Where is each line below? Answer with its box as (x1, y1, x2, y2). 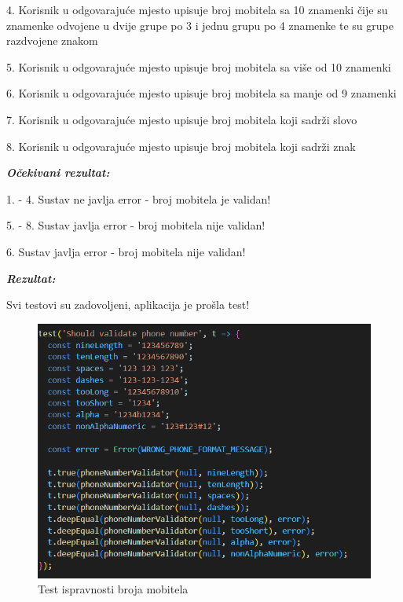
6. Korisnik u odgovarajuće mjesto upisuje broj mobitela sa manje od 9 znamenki (6, 85, 397, 101)
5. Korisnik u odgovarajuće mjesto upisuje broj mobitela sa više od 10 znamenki (6, 58, 391, 75)
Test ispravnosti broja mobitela (38, 581, 189, 597)
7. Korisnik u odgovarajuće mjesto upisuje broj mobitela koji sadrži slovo (6, 111, 357, 127)
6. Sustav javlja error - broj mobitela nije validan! (6, 243, 246, 259)
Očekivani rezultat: (6, 164, 110, 181)
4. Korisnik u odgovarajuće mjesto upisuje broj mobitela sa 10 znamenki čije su (6, 2, 388, 17)
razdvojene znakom (6, 32, 98, 49)
